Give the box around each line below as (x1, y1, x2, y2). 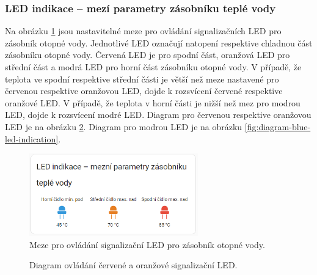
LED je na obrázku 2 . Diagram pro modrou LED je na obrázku (5, 120, 242, 133)
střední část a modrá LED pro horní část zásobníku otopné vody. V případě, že (5, 61, 302, 73)
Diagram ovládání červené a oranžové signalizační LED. (29, 258, 238, 271)
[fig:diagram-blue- (244, 120, 311, 133)
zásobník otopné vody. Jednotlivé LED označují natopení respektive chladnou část (5, 36, 313, 49)
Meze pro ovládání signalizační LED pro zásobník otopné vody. (29, 238, 265, 251)
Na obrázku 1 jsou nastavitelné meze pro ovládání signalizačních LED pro (5, 24, 282, 37)
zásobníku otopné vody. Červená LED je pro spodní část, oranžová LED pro (5, 48, 290, 61)
